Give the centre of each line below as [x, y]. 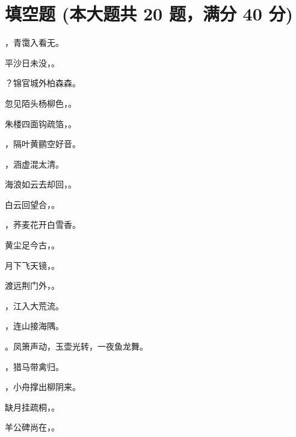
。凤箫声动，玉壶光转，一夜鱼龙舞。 [76, 346]
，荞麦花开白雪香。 [43, 225]
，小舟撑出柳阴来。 [43, 387]
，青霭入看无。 [34, 42]
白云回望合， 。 [32, 204]
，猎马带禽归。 [34, 366]
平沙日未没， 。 [32, 62]
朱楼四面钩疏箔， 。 [41, 123]
